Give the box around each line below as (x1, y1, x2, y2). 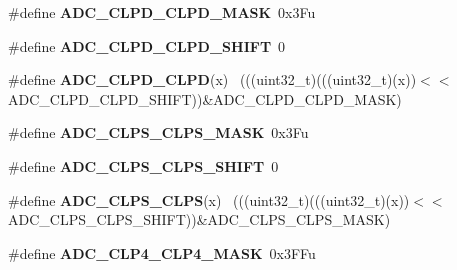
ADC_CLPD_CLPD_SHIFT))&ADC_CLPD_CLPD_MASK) (8, 88, 402, 109)
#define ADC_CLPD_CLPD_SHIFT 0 (8, 35, 286, 56)
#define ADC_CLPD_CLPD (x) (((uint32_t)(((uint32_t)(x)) (8, 69, 417, 90)
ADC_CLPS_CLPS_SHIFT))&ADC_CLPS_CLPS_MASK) (8, 209, 391, 230)
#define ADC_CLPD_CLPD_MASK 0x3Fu (8, 2, 316, 22)
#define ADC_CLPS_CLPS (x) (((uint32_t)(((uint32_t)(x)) (8, 189, 410, 210)
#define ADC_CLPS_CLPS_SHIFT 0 (8, 155, 279, 176)
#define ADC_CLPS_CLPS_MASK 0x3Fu (8, 122, 309, 143)
